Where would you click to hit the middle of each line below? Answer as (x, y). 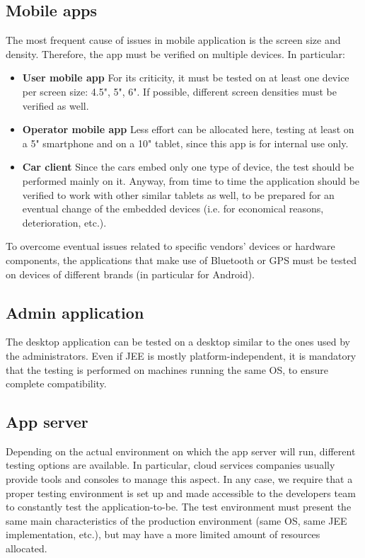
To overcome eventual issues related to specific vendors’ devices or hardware (170, 246)
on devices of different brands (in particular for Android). (131, 274)
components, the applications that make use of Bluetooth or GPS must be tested (181, 260)
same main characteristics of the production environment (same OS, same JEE (176, 520)
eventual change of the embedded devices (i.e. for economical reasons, (173, 209)
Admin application (75, 312)
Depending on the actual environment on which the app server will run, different (181, 451)
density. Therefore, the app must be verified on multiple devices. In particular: (175, 53)
